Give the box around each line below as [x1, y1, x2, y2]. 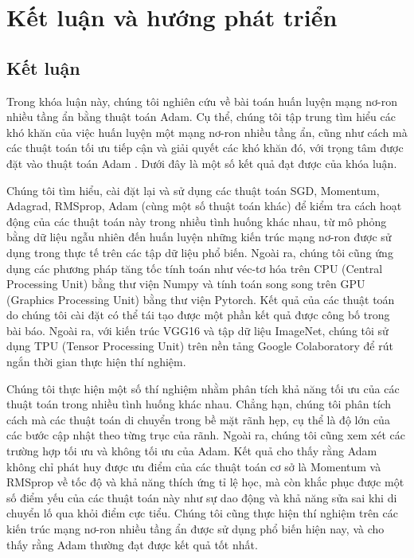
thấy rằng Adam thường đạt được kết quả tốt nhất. [6, 536, 258, 552]
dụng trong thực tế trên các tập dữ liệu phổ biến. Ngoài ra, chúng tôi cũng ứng [6, 244, 393, 260]
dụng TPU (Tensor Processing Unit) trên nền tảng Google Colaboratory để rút [6, 338, 393, 354]
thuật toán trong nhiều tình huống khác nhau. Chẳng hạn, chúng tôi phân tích [6, 396, 392, 412]
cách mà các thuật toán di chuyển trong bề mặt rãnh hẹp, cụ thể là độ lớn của [6, 411, 390, 427]
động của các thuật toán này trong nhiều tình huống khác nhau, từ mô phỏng [6, 213, 387, 229]
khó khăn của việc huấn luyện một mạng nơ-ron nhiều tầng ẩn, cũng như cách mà [6, 123, 408, 140]
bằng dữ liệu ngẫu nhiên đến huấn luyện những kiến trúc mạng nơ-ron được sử [6, 228, 392, 245]
